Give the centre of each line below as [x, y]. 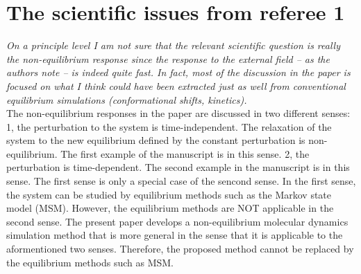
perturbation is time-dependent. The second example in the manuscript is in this [178, 167]
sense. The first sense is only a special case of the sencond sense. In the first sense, [181, 181]
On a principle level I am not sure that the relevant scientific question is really [173, 45]
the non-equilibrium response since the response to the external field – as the [168, 58]
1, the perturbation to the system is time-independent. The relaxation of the [169, 126]
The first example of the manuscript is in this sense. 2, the [185, 153]
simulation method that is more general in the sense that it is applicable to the [175, 235]
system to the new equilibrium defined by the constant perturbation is [156, 140]
